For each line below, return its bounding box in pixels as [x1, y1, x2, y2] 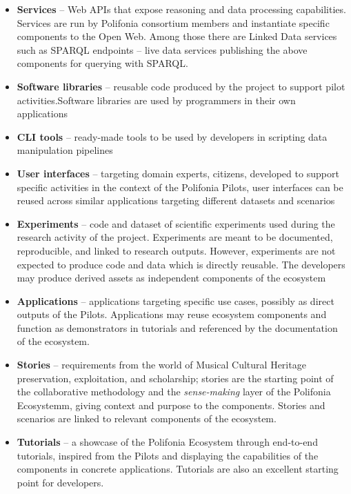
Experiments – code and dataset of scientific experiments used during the [17, 216, 335, 230]
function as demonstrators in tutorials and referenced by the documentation [17, 320, 338, 335]
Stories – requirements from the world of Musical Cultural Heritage [17, 357, 306, 372]
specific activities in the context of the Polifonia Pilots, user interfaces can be [17, 179, 343, 194]
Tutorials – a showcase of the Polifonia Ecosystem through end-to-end [17, 435, 318, 449]
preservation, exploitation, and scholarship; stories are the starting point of [17, 370, 334, 385]
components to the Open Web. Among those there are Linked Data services [17, 29, 337, 43]
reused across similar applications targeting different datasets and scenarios [17, 193, 335, 208]
